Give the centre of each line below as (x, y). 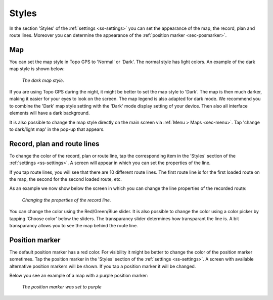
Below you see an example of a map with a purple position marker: (79, 276)
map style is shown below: (37, 69)
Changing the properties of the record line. (66, 200)
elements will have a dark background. (50, 113)
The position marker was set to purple (62, 287)
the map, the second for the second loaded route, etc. (66, 179)
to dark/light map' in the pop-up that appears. (57, 129)
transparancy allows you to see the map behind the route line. (74, 226)
